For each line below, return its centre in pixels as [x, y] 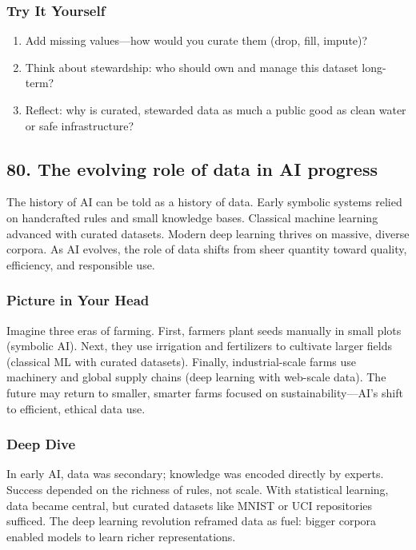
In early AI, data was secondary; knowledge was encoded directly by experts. [195, 474]
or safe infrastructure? [80, 125]
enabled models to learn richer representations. [121, 536]
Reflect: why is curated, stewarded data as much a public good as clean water [216, 110]
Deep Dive [41, 444]
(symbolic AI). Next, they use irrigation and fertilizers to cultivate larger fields [199, 346]
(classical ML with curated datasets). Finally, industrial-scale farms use [182, 361]
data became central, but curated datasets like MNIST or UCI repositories [190, 505]
